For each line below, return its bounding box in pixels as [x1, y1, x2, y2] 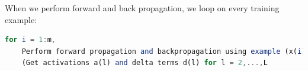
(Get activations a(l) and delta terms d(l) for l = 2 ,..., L [21, 59, 268, 67]
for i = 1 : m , [5, 35, 56, 44]
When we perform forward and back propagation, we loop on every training [5, 2, 280, 14]
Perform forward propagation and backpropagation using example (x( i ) [21, 47, 306, 56]
